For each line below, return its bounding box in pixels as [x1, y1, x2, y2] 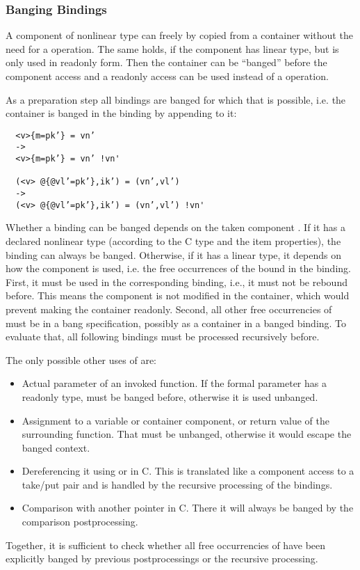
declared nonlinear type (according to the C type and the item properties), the [6, 233, 341, 248]
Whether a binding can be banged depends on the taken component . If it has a [6, 220, 346, 235]
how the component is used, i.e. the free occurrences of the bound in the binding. [6, 261, 351, 276]
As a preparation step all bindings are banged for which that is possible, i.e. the [6, 92, 346, 106]
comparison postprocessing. [22, 514, 138, 529]
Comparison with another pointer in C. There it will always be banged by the [22, 500, 354, 515]
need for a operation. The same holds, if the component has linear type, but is [6, 41, 339, 56]
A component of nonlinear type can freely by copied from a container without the [6, 28, 353, 42]
